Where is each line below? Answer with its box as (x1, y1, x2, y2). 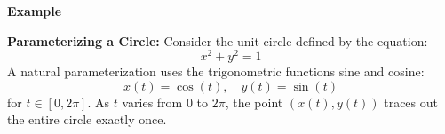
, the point (225, 92, 283, 111)
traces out (384, 92, 438, 111)
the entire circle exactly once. (7, 110, 167, 129)
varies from (122, 92, 183, 111)
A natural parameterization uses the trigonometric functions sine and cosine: (7, 62, 425, 81)
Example (7, 2, 62, 20)
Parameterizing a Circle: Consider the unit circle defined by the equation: (7, 31, 428, 50)
